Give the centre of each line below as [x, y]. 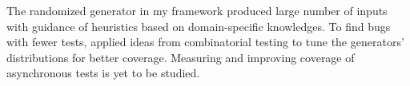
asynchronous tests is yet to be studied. [103, 73]
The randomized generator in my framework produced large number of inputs [197, 10]
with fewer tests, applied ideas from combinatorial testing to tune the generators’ [205, 42]
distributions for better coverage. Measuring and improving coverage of [181, 57]
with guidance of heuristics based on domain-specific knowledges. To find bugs [199, 26]
